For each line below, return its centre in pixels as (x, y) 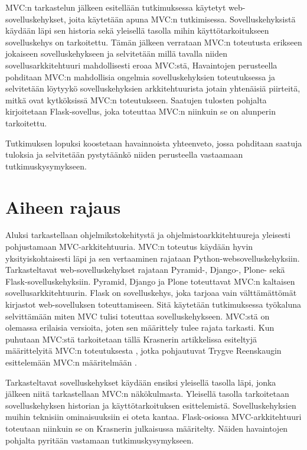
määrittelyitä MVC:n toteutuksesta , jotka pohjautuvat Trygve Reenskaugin (143, 350)
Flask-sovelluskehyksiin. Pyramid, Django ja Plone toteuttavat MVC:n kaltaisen (150, 281)
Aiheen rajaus (63, 206)
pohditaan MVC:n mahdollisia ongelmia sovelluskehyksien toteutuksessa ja (141, 76)
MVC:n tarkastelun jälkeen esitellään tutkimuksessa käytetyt (116, 7)
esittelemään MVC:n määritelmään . (71, 362)
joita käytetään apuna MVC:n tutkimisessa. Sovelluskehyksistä (182, 19)
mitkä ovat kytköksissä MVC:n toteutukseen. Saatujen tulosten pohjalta (136, 100)
